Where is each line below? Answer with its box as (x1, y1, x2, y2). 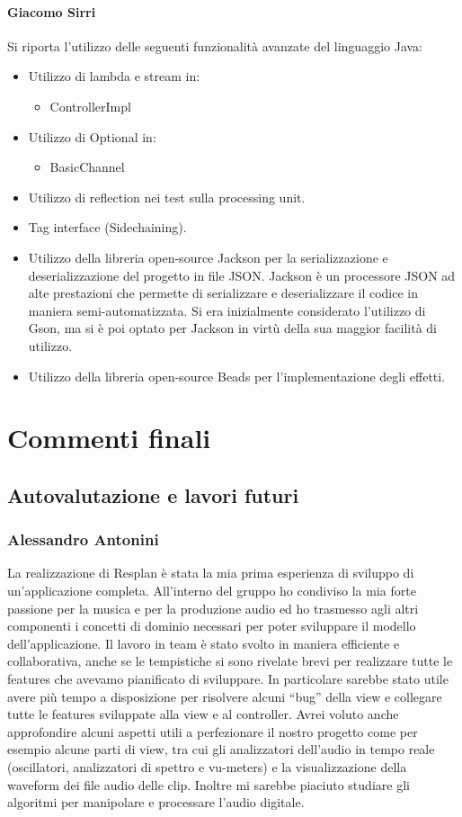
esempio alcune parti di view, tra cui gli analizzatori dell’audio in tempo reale (7, 740, 435, 759)
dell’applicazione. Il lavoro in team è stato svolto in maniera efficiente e (7, 633, 400, 652)
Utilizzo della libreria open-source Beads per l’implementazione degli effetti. (28, 366, 446, 385)
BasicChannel (49, 157, 125, 176)
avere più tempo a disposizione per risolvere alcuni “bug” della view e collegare (7, 687, 442, 705)
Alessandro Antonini (7, 528, 159, 551)
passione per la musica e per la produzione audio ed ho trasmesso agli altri (7, 598, 419, 617)
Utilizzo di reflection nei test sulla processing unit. (28, 187, 306, 206)
